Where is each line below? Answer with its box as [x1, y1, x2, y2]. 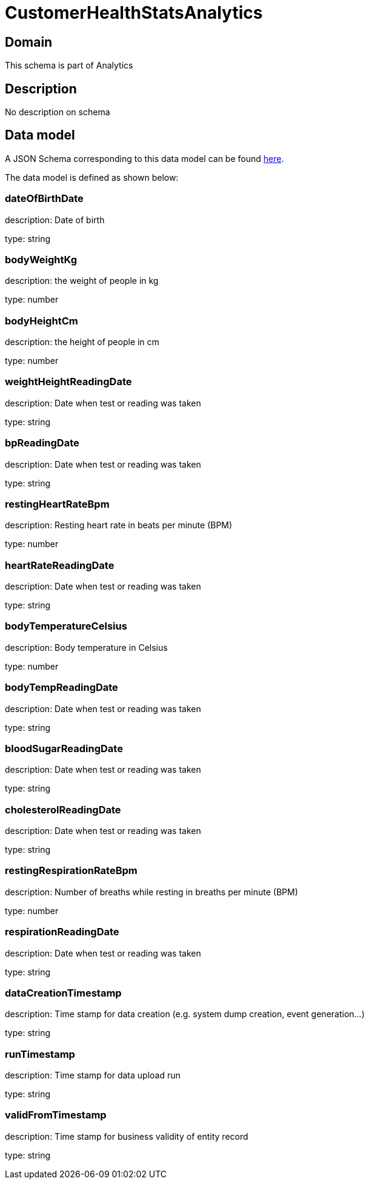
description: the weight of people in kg [5, 275, 159, 286]
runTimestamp [5, 1048, 75, 1060]
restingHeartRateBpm [5, 497, 110, 510]
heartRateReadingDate [5, 559, 115, 571]
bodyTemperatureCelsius [5, 620, 127, 633]
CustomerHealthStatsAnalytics [5, 2, 263, 23]
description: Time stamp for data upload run [5, 1070, 181, 1081]
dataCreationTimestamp [5, 986, 122, 999]
